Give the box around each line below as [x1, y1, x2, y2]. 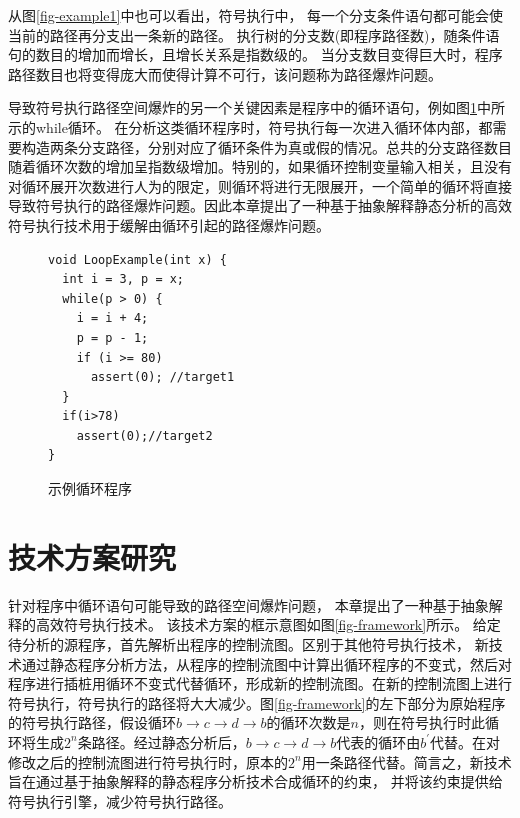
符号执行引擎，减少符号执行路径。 [8, 790, 232, 811]
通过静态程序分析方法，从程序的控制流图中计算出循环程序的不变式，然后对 [21, 653, 512, 674]
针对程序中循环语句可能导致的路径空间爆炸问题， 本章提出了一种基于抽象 [8, 594, 489, 615]
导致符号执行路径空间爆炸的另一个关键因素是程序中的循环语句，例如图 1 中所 [8, 97, 505, 118]
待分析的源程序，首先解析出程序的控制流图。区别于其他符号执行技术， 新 [8, 633, 489, 654]
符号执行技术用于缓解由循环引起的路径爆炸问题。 [8, 214, 330, 235]
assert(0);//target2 [76, 428, 213, 443]
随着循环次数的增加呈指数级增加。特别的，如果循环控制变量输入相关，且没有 [8, 156, 512, 177]
